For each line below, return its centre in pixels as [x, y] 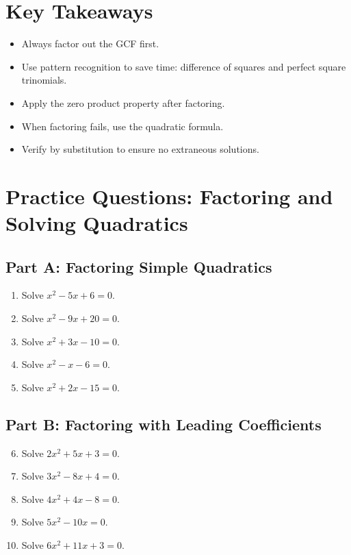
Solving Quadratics [97, 223]
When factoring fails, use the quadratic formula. [122, 126]
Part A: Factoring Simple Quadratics [139, 266]
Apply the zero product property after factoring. [123, 102]
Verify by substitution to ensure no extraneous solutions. [140, 149]
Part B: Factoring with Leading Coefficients [164, 424]
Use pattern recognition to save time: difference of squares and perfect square [184, 66]
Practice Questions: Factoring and [169, 196]
